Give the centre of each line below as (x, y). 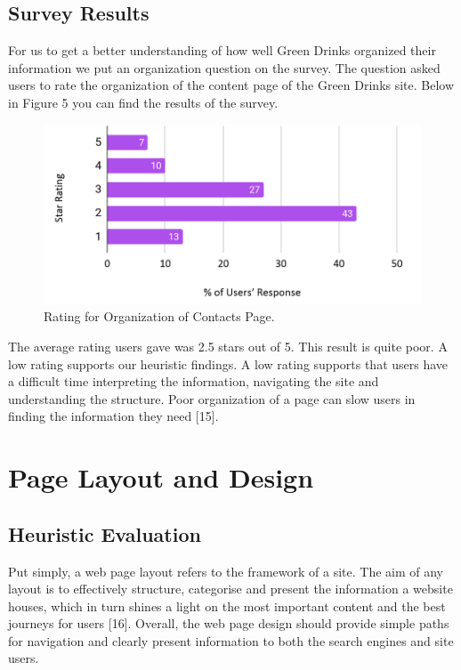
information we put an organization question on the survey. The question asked (224, 67)
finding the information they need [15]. (113, 416)
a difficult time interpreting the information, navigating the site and (194, 381)
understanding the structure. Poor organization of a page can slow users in (212, 398)
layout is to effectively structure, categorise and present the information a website (230, 589)
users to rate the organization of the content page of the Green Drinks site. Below (231, 85)
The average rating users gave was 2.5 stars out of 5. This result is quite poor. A (228, 346)
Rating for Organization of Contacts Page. (159, 316)
